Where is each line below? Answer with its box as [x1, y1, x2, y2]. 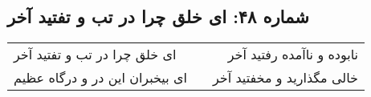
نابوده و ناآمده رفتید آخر [227, 45, 358, 64]
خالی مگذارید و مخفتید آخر [212, 68, 358, 87]
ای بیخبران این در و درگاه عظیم [14, 68, 187, 87]
